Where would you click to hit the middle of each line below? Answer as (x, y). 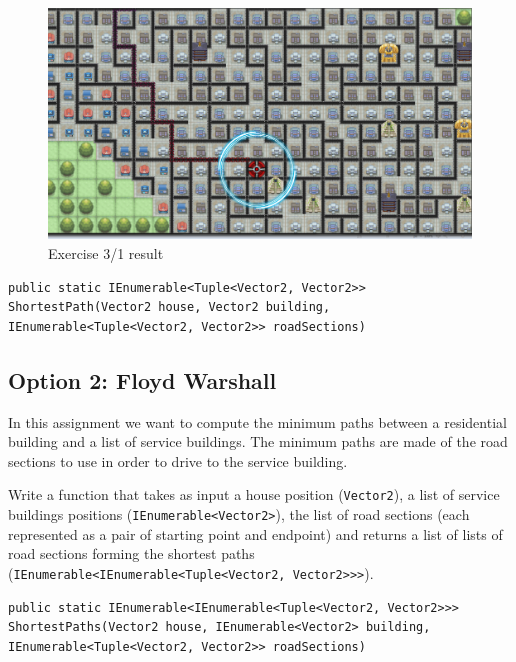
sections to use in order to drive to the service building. (178, 460)
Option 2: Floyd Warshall (142, 379)
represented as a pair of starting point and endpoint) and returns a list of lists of (255, 533)
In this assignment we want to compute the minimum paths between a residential (257, 421)
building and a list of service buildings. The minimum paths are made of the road (258, 441)
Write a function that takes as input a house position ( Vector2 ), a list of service (254, 494)
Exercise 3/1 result (106, 253)
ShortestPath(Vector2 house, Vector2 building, (169, 307)
